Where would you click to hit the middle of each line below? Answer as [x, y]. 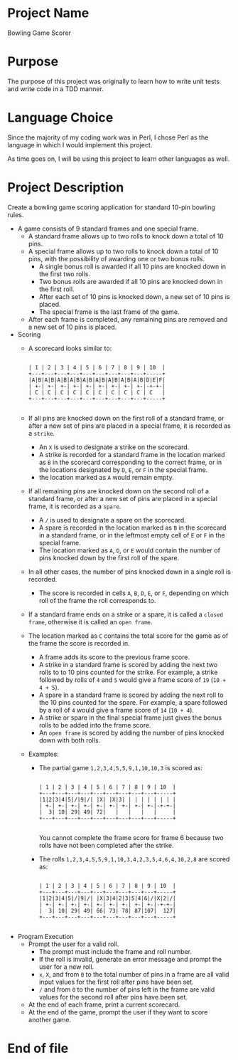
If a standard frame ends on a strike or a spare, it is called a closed [126, 614]
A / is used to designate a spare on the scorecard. [112, 520]
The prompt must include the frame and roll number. [115, 951]
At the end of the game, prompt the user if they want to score [118, 1012]
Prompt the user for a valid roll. [74, 944]
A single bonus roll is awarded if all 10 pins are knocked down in [132, 266]
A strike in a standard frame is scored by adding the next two [128, 664]
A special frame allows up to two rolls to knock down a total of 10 [123, 251]
